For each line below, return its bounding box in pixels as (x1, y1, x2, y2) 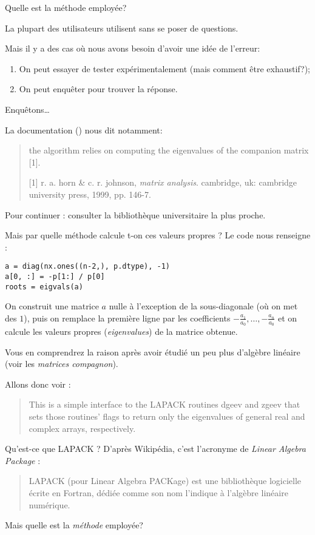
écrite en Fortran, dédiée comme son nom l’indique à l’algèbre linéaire (29, 486, 288, 499)
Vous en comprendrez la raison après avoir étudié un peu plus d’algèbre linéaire (5, 345, 300, 358)
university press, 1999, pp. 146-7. (29, 187, 151, 200)
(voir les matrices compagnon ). (5, 357, 118, 370)
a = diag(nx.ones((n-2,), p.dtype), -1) (5, 262, 171, 271)
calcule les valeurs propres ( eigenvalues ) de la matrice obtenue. (5, 325, 238, 338)
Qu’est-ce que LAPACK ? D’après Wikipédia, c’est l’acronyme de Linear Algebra (5, 442, 306, 455)
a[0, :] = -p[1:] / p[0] (5, 272, 105, 281)
